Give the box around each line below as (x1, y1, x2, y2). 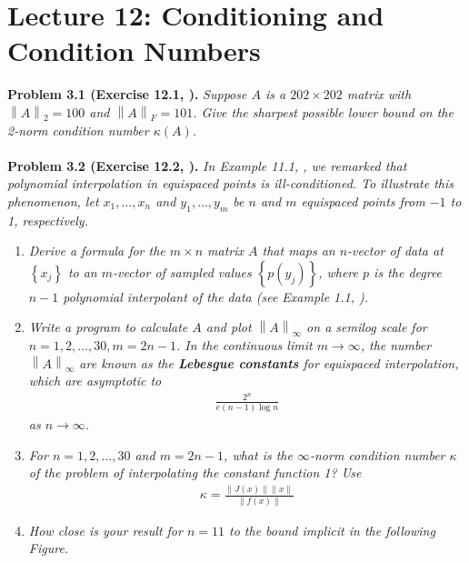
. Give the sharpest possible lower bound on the (193, 102, 454, 121)
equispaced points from (301, 191, 425, 210)
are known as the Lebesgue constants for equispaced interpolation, (79, 353, 459, 372)
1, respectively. (7, 210, 88, 229)
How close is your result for (28, 520, 183, 539)
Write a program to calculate (28, 317, 188, 337)
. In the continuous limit (176, 336, 313, 355)
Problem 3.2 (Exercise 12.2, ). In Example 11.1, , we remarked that (7, 156, 407, 175)
